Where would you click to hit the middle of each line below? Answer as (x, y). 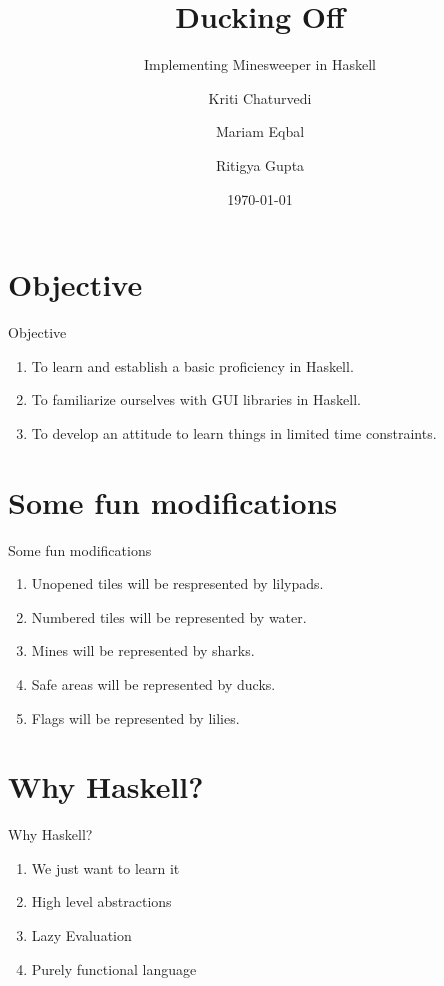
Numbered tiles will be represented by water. (169, 616)
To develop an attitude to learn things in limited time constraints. (234, 432)
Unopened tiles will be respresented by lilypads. (177, 583)
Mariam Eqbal (260, 131)
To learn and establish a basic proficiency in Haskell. (192, 365)
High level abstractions (101, 901)
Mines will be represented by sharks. (143, 650)
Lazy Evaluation (81, 935)
